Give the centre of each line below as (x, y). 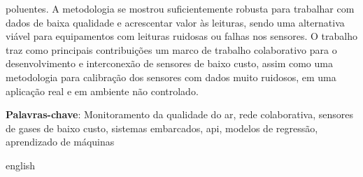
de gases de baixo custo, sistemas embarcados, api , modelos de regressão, (162, 128)
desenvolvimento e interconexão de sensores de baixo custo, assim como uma (169, 63)
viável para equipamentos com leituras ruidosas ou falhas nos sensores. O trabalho (181, 36)
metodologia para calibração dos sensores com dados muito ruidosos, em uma (171, 77)
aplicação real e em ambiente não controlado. (102, 91)
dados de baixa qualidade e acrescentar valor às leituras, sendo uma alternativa (175, 22)
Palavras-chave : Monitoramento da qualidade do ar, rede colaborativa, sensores (179, 114)
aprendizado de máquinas (60, 142)
